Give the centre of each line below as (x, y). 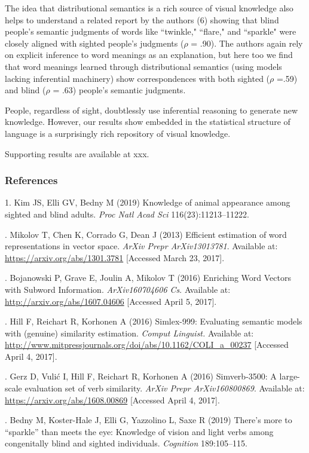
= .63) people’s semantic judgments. (119, 90)
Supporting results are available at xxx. (77, 153)
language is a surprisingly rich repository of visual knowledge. (118, 133)
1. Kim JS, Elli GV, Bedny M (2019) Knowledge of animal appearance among (148, 202)
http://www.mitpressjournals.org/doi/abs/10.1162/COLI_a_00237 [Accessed (147, 345)
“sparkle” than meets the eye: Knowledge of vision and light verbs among (139, 431)
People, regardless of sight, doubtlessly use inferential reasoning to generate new (152, 110)
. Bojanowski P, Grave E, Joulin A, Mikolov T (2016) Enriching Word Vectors (148, 278)
